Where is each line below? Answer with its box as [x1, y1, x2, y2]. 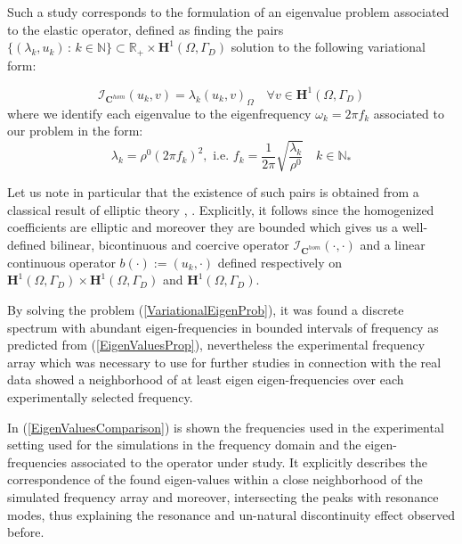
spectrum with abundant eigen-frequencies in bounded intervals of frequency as [7, 317, 439, 336]
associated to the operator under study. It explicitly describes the [70, 452, 427, 471]
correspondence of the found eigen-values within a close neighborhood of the [7, 470, 423, 489]
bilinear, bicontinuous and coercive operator [50, 235, 289, 254]
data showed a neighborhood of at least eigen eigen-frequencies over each [7, 370, 404, 389]
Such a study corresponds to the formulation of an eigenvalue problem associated [7, 3, 450, 21]
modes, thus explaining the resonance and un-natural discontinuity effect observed [7, 505, 455, 523]
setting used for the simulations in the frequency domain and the [7, 435, 361, 454]
